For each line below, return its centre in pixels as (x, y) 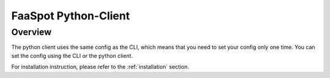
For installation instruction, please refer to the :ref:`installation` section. (100, 67)
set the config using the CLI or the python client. (72, 56)
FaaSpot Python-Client (71, 16)
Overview (31, 32)
